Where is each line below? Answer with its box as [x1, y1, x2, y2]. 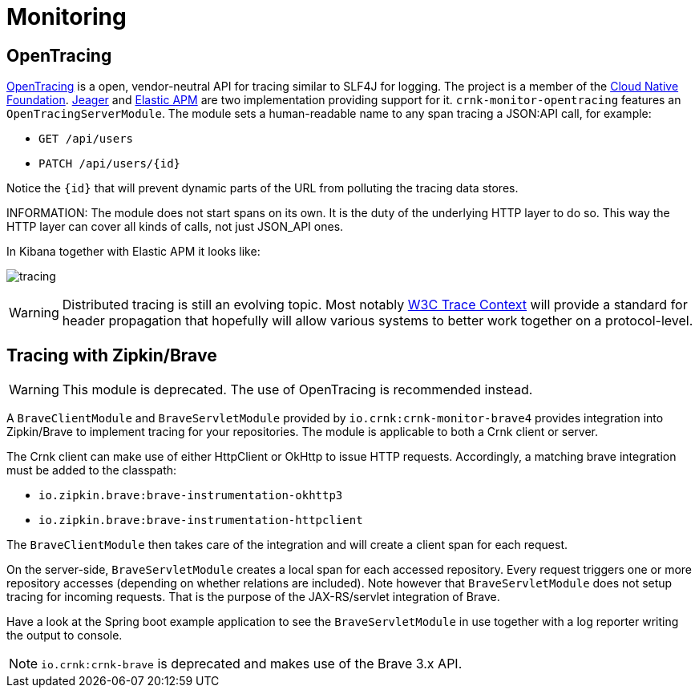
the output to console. [6, 628, 123, 643]
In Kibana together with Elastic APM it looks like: [6, 244, 261, 259]
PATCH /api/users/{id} [38, 157, 181, 171]
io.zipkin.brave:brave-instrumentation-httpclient [38, 514, 363, 527]
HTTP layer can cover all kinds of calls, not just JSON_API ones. [6, 220, 344, 234]
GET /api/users [38, 132, 134, 146]
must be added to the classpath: [6, 463, 177, 478]
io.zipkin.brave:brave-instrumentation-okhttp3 [38, 489, 343, 502]
